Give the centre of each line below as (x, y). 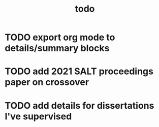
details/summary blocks (57, 48)
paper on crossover (47, 82)
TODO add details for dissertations (80, 105)
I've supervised (38, 116)
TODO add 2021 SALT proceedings (79, 71)
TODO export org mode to (60, 37)
